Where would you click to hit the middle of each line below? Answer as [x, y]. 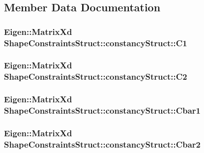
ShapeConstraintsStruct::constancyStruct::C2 [96, 76]
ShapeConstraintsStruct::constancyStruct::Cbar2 [102, 144]
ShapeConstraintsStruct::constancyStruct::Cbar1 [102, 110]
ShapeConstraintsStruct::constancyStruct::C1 [96, 43]
